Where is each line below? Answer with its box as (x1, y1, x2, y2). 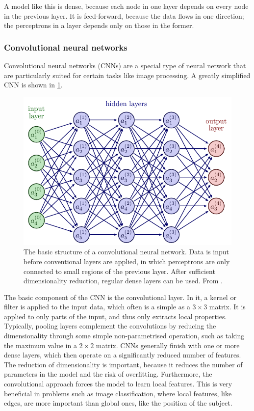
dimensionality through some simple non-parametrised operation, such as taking (4, 330, 245, 341)
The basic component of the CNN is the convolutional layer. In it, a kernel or (4, 292, 236, 302)
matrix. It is (209, 301, 246, 312)
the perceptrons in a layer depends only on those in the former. (4, 20, 194, 30)
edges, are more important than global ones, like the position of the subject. (4, 398, 232, 408)
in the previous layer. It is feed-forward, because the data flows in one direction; (4, 10, 244, 21)
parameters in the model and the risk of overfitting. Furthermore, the (4, 369, 212, 379)
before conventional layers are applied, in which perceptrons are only (24, 256, 230, 266)
